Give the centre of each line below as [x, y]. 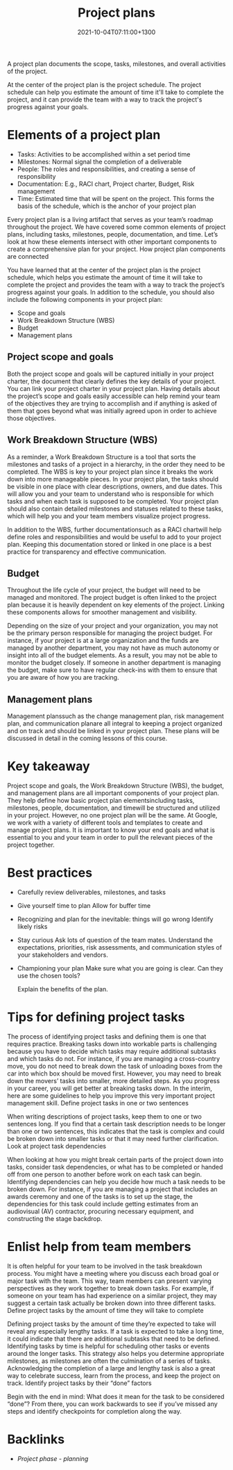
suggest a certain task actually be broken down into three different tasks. [112, 1303]
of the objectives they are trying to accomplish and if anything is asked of [112, 403]
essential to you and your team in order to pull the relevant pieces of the [110, 838]
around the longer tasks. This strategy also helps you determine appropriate [116, 1353]
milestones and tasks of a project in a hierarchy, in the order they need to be [116, 464]
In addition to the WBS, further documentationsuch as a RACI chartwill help [114, 529]
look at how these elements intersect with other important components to [112, 241]
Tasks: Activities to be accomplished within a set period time [104, 154]
